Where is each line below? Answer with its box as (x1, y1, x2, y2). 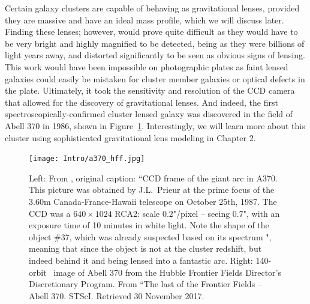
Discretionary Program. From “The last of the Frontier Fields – (29, 278, 262, 290)
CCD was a (29, 207, 71, 219)
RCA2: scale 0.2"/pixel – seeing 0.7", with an (115, 207, 280, 219)
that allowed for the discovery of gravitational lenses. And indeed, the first (5, 96, 278, 108)
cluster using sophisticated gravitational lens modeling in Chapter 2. (5, 131, 256, 144)
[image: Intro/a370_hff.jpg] (29, 154, 145, 163)
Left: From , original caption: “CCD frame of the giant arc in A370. (29, 171, 278, 184)
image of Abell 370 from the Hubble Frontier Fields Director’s (53, 266, 281, 278)
